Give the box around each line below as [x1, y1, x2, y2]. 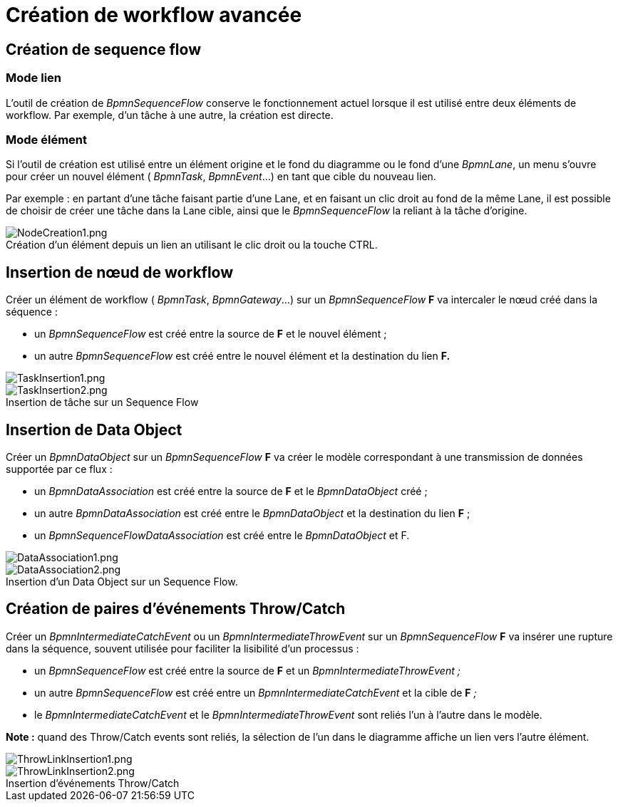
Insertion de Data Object [6, 420, 182, 439]
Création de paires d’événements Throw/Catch [6, 600, 346, 618]
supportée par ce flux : [6, 462, 113, 475]
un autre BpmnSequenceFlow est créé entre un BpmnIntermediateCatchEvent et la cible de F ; [34, 686, 477, 699]
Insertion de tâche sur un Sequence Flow [6, 396, 199, 409]
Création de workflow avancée [6, 3, 302, 27]
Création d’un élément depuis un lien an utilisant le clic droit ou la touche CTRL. [6, 239, 378, 251]
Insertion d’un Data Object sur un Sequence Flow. [6, 575, 238, 588]
